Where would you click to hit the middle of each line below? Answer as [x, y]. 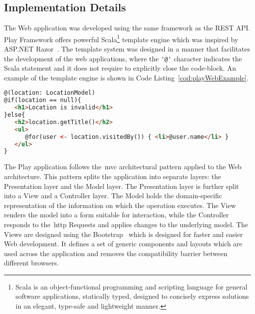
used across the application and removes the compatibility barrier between [116, 253]
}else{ [14, 115]
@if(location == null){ [43, 100]
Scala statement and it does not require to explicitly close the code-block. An [120, 68]
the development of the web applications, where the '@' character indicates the [123, 58]
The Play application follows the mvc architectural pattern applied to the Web [123, 167]
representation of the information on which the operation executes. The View [120, 205]
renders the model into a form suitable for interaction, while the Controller [116, 215]
